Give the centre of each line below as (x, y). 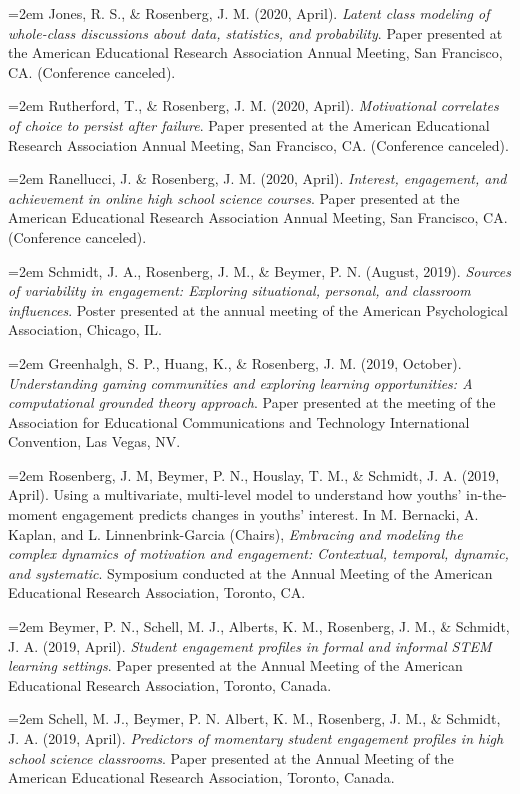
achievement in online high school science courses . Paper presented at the (234, 197)
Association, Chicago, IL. (85, 329)
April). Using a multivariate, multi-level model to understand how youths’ (235, 494)
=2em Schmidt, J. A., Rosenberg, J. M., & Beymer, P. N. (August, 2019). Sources (260, 270)
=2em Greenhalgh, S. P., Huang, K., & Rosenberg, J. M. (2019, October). (235, 362)
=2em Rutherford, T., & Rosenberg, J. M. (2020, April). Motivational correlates (253, 105)
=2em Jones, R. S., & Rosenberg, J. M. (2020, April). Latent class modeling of (249, 13)
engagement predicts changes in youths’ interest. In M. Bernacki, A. (270, 514)
